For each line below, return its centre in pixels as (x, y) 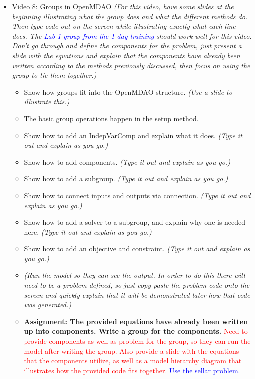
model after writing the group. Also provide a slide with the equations (131, 351)
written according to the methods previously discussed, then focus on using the (131, 65)
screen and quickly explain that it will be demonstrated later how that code (137, 295)
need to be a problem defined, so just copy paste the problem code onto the (137, 285)
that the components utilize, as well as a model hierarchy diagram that (133, 361)
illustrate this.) (47, 102)
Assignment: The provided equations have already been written (136, 321)
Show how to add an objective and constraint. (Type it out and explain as (137, 249)
